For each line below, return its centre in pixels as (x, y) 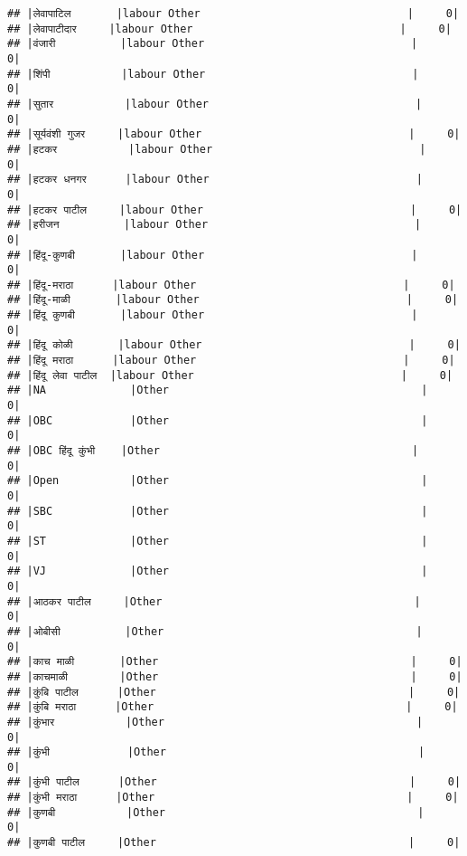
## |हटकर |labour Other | (217, 149)
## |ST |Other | (218, 541)
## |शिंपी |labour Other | (213, 74)
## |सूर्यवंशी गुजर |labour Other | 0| (234, 134)
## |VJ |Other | (218, 571)
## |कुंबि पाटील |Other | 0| (234, 692)
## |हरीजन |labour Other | (215, 225)
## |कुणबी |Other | (216, 812)
